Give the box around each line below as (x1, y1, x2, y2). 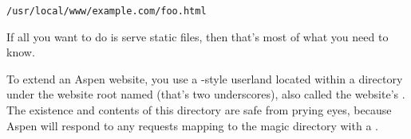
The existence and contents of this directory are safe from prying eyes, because (6, 102, 392, 118)
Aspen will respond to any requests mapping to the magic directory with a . (6, 117, 378, 133)
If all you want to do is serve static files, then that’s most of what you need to (6, 28, 389, 44)
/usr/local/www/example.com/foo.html (6, 6, 207, 17)
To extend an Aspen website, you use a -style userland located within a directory (6, 70, 403, 87)
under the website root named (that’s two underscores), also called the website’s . (6, 86, 405, 102)
